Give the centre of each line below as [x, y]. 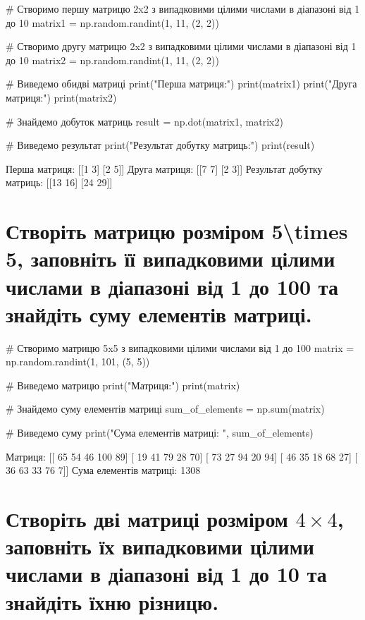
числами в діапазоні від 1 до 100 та [172, 286]
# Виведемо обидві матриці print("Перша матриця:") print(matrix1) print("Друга [181, 84]
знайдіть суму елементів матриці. [159, 314]
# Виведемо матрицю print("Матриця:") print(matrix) [123, 385]
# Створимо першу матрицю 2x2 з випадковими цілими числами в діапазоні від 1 [183, 8]
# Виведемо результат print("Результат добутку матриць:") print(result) [160, 145]
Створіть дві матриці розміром [147, 518]
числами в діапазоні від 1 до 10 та [166, 574]
